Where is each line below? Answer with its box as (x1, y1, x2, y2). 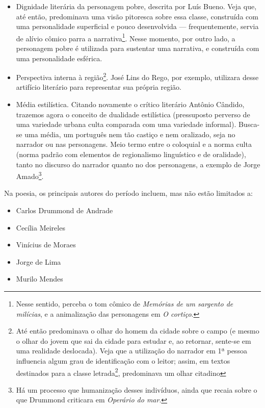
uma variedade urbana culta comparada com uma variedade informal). (16, 119, 236, 130)
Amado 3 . (16, 169, 44, 181)
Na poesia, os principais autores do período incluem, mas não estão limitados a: (4, 188, 253, 198)
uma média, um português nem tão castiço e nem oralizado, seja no (24, 129, 235, 139)
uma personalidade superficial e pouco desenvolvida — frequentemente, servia (16, 21, 259, 32)
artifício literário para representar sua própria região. (16, 82, 181, 92)
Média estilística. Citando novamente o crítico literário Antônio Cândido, (16, 99, 245, 110)
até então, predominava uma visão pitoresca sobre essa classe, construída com (16, 11, 258, 21)
